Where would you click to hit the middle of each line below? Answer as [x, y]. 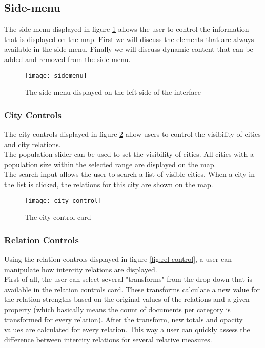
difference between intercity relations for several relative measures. [108, 339]
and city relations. [33, 144]
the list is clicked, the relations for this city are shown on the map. [109, 184]
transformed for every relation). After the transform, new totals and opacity [124, 319]
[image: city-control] [63, 201]
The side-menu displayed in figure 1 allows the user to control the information [127, 29]
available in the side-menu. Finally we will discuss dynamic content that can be [129, 49]
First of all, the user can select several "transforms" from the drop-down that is [128, 279]
